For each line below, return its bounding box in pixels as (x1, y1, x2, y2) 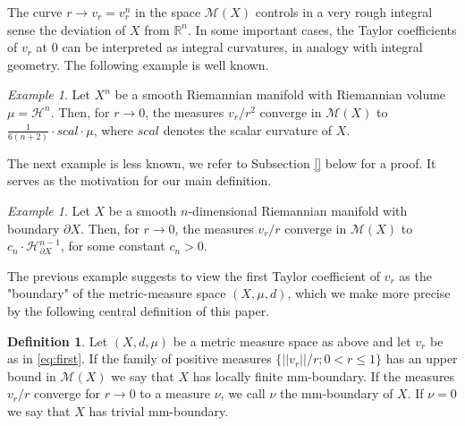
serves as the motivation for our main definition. (7, 171, 272, 190)
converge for (33, 384, 100, 403)
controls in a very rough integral (255, 3, 433, 21)
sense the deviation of (7, 20, 126, 38)
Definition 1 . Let (7, 331, 108, 350)
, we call (220, 384, 266, 403)
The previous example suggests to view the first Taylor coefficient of (7, 266, 380, 285)
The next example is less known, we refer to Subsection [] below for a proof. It (7, 153, 436, 172)
